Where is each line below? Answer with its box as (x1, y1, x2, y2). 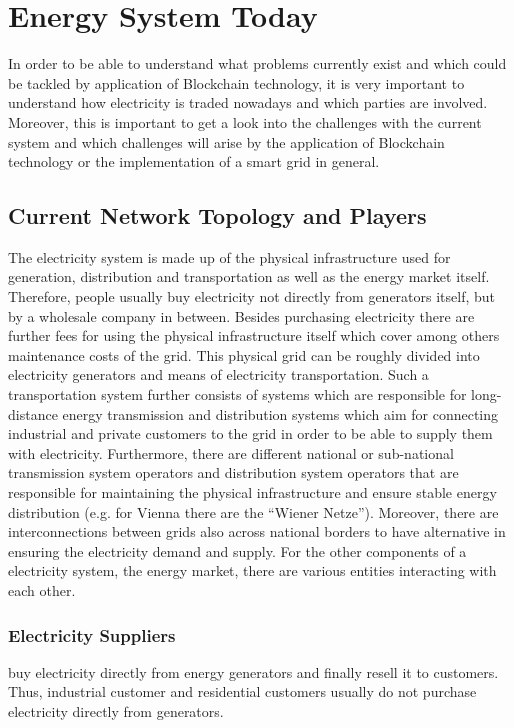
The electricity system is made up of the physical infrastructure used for (8, 246, 451, 267)
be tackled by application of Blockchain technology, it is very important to (8, 72, 465, 93)
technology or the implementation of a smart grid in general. (8, 151, 380, 172)
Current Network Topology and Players (8, 200, 427, 231)
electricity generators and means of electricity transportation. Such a (8, 364, 429, 385)
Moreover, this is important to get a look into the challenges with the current (8, 111, 482, 132)
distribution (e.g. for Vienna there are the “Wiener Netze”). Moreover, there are (8, 501, 499, 522)
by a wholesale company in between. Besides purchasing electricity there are (8, 305, 475, 326)
